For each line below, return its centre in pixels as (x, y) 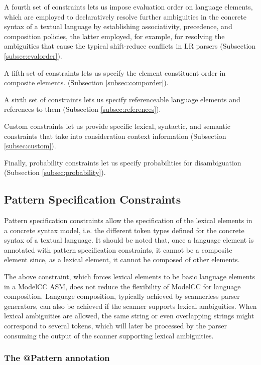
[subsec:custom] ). (30, 146)
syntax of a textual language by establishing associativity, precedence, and (118, 26)
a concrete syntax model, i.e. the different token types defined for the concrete (124, 230)
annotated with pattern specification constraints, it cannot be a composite (118, 249)
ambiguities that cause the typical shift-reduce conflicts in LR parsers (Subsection (130, 46)
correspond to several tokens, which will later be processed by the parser (116, 326)
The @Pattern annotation (57, 358)
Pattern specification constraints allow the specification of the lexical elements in (128, 220)
